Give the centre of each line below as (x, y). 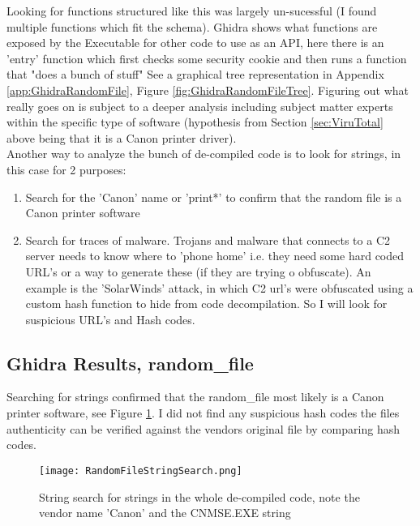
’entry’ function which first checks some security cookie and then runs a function (207, 58)
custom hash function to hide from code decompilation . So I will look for (206, 304)
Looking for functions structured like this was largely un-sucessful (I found (192, 11)
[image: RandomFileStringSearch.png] (141, 470)
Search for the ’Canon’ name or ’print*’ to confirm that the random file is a (214, 197)
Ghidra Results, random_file (130, 363)
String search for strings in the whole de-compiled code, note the (199, 496)
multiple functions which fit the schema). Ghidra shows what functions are (192, 26)
